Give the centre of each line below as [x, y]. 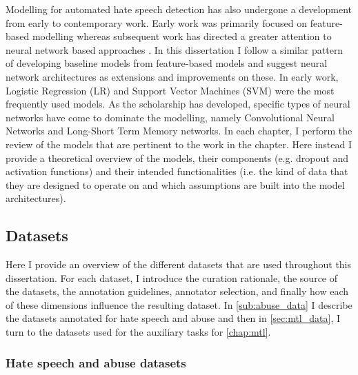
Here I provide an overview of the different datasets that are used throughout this [179, 264]
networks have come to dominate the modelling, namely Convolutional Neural [170, 117]
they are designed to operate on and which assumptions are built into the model [175, 184]
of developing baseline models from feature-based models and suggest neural [167, 63]
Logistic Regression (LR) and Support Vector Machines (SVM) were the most [170, 90]
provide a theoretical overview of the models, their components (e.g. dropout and [177, 158]
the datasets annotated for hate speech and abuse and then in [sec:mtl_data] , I [173, 318]
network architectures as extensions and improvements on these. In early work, [172, 76]
